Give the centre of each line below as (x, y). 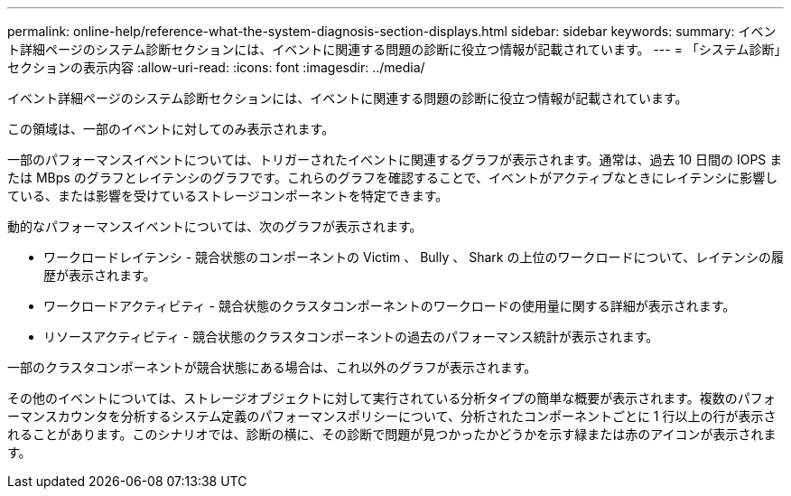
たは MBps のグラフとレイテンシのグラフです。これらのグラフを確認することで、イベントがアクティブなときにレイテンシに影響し (393, 178)
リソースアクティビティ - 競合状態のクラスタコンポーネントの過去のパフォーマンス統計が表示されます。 (351, 337)
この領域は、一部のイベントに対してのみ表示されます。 (171, 129)
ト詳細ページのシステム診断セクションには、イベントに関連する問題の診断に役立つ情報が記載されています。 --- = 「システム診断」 (394, 49)
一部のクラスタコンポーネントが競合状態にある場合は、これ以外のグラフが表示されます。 (272, 367)
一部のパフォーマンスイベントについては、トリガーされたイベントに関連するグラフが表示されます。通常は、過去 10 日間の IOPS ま (395, 159)
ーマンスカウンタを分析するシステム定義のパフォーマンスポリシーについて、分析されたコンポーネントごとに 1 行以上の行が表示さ (392, 416)
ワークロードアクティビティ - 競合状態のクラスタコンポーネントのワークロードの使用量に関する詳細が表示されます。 (390, 306)
